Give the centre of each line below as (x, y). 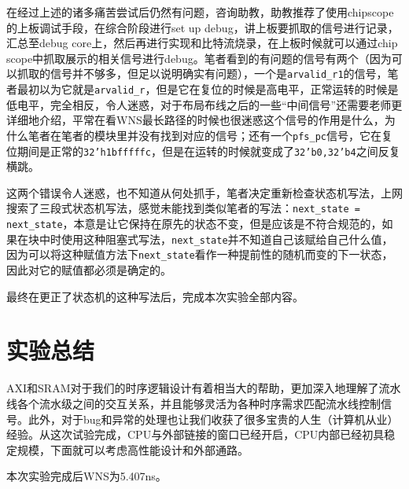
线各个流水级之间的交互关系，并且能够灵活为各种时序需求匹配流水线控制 (193, 403)
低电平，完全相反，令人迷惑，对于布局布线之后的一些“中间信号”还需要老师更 (204, 104)
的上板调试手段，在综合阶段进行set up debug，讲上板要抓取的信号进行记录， (203, 27)
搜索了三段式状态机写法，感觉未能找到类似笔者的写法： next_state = (183, 208)
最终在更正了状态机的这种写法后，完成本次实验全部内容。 (155, 296)
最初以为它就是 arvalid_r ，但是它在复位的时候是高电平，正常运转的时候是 (208, 89)
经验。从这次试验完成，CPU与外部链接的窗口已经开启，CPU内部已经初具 (195, 434)
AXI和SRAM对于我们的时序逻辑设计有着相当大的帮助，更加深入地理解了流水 (204, 388)
